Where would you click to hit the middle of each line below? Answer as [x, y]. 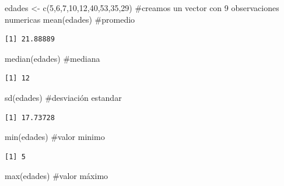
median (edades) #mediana [52, 58]
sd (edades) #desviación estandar [63, 97]
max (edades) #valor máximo [57, 176]
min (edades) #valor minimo [55, 137]
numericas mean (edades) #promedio [70, 19]
